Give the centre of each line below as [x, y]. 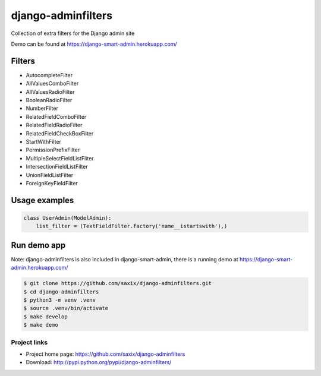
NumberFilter [42, 108]
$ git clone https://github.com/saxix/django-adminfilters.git [118, 283]
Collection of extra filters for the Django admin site [73, 33]
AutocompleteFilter [49, 75]
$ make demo [41, 325]
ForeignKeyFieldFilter [52, 183]
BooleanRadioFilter [49, 100]
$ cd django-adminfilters [61, 292]
